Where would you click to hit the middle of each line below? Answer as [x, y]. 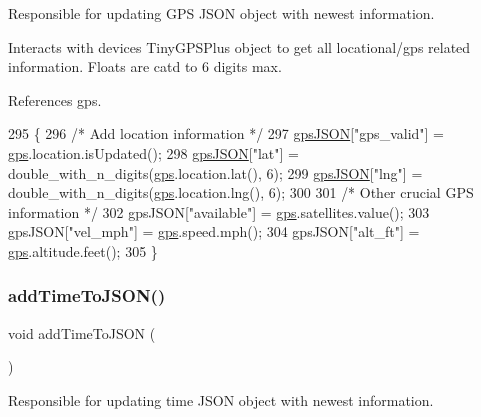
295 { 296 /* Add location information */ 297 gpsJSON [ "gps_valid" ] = [226, 133]
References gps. [55, 99]
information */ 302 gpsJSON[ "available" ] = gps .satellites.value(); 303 [219, 211]
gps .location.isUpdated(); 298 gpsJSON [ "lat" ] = [153, 152]
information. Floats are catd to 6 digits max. [145, 66]
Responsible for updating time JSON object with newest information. [221, 399]
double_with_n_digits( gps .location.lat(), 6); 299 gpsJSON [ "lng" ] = [215, 172]
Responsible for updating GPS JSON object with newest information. [221, 13]
